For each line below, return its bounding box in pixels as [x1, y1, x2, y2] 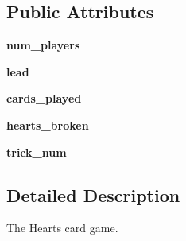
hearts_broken [6, 116, 89, 133]
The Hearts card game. [6, 220, 118, 236]
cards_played [6, 90, 82, 107]
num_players [6, 37, 80, 53]
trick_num [6, 143, 67, 160]
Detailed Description [6, 182, 180, 207]
